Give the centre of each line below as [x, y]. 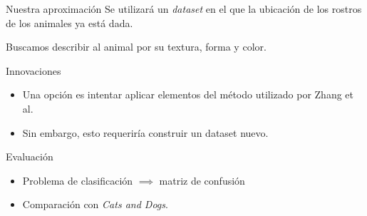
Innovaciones [33, 70]
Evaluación [30, 156]
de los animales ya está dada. [69, 22]
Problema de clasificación [78, 180]
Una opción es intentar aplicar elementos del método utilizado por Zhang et [188, 94]
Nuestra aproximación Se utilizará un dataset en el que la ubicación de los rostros [184, 9]
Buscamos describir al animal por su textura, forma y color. [136, 47]
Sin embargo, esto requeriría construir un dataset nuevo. [145, 132]
